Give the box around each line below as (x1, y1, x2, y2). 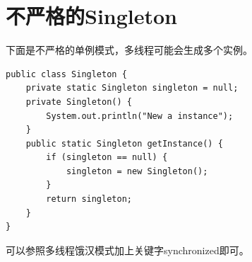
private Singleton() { (25, 96, 132, 107)
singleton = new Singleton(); (66, 166, 208, 176)
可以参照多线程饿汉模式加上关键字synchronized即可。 (6, 242, 249, 257)
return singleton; (46, 194, 132, 205)
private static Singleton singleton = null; (25, 83, 239, 93)
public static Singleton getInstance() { (25, 138, 223, 149)
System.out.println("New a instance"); (46, 110, 234, 121)
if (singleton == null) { (46, 152, 168, 163)
